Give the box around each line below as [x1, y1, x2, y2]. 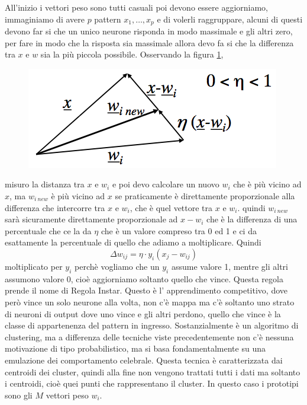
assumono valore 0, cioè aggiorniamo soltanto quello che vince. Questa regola [5, 272, 283, 285]
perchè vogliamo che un [75, 260, 160, 272]
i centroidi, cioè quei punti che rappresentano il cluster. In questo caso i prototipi [5, 377, 299, 390]
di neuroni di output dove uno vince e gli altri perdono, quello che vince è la [5, 307, 281, 320]
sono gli [5, 388, 33, 401]
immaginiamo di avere [5, 12, 85, 25]
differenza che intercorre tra [5, 201, 105, 213]
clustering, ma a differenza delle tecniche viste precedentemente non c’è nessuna [5, 330, 294, 343]
